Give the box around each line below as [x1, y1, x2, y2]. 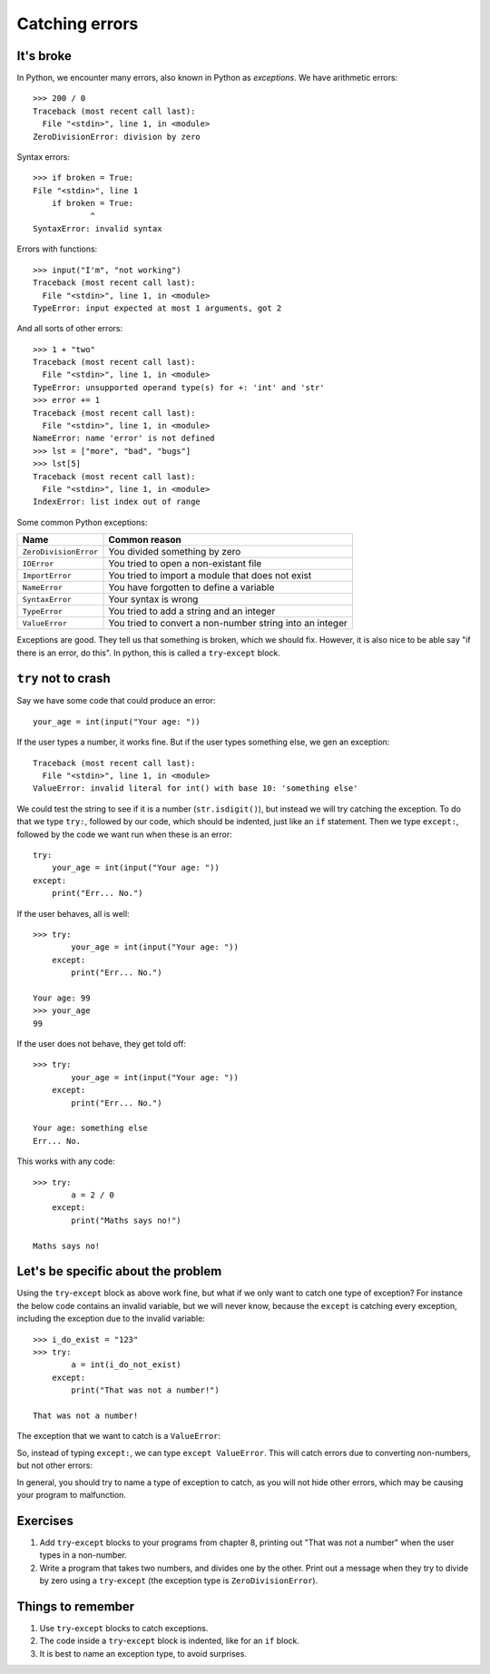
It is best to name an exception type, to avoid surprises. [39, 1648, 247, 1659]
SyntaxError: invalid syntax [33, 223, 162, 233]
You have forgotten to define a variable [108, 581, 275, 594]
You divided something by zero [108, 546, 241, 558]
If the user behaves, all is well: [16, 908, 131, 919]
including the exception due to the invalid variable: [16, 1313, 206, 1324]
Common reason [108, 534, 181, 547]
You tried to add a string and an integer [108, 605, 276, 617]
